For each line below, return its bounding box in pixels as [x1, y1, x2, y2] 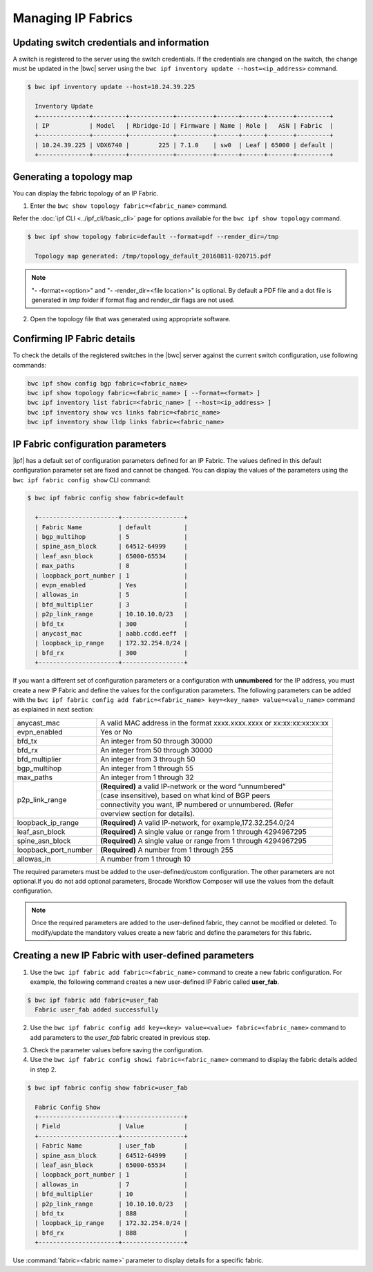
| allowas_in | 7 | [35, 1180, 188, 1188]
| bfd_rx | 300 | [35, 649, 188, 656]
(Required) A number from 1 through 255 [100, 845, 234, 855]
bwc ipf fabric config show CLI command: [12, 475, 151, 484]
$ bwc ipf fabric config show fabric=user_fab [27, 1083, 188, 1092]
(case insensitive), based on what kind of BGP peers [100, 790, 271, 800]
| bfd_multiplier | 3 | [35, 600, 188, 608]
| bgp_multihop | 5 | [35, 533, 188, 541]
